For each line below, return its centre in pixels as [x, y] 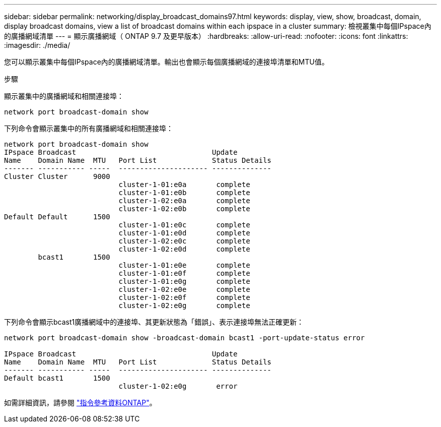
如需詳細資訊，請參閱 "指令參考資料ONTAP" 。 [80, 403]
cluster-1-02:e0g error [178, 386]
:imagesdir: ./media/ [37, 45]
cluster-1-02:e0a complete [184, 201]
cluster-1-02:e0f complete [184, 297]
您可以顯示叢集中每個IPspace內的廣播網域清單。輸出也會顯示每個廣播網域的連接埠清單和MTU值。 [166, 62]
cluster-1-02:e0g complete [184, 306]
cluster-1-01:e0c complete [184, 225]
